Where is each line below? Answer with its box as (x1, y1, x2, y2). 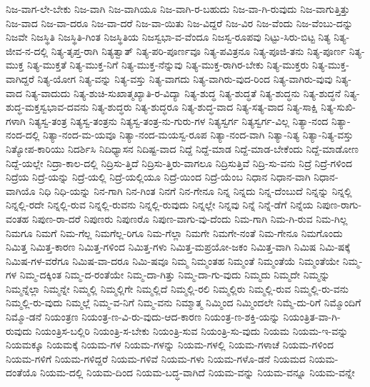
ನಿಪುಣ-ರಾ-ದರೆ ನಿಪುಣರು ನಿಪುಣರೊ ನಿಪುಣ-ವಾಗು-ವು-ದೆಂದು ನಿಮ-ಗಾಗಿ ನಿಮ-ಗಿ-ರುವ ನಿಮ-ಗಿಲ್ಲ (31, 211, 348, 226)
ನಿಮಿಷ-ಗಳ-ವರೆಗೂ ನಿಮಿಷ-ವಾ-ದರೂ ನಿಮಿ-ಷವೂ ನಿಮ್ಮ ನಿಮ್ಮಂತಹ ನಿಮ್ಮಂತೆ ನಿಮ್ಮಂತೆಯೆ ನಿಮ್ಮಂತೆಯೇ (6, 253, 340, 268)
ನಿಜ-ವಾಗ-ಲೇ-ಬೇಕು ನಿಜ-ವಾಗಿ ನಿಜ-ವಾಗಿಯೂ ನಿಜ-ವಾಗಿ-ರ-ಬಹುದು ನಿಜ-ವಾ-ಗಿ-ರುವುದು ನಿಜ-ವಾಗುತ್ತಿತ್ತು (6, 1, 350, 16)
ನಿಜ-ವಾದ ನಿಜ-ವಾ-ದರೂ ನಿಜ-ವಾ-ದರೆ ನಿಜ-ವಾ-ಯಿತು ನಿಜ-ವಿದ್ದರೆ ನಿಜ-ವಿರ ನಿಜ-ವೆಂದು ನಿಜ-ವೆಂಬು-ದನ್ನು (6, 15, 354, 30)
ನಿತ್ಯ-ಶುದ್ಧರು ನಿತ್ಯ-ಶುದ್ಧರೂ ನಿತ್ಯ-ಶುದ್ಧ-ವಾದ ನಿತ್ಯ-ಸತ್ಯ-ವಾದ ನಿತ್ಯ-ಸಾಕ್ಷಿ (91, 99, 318, 114)
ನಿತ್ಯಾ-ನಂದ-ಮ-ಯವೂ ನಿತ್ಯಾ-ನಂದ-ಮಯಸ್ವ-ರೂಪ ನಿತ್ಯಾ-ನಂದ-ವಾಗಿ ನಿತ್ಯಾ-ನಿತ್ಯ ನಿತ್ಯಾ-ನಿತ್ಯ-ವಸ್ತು (42, 127, 354, 142)
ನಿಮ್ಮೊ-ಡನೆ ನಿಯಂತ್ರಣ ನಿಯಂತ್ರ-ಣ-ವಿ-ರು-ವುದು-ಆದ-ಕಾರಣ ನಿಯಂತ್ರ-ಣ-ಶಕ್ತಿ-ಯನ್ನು (6, 309, 280, 324)
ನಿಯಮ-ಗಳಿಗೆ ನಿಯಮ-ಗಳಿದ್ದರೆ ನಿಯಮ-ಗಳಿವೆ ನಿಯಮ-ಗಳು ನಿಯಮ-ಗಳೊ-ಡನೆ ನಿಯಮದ (6, 351, 306, 366)
